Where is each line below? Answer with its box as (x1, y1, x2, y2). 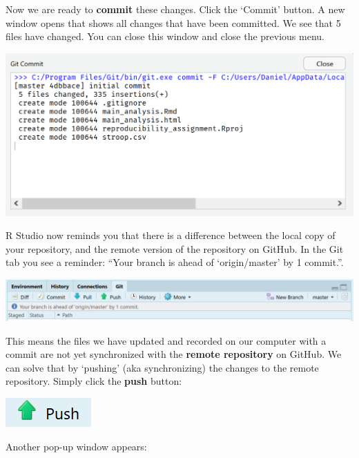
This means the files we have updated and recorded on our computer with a (6, 333, 327, 347)
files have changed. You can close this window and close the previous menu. (6, 29, 324, 44)
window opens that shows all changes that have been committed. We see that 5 (6, 15, 341, 30)
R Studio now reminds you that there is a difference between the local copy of (6, 228, 336, 242)
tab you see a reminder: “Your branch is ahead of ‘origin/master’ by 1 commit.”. (6, 255, 344, 269)
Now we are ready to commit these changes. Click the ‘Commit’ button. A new (6, 2, 345, 16)
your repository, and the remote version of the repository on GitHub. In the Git (6, 241, 344, 256)
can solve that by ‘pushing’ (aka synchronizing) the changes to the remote (6, 360, 319, 374)
